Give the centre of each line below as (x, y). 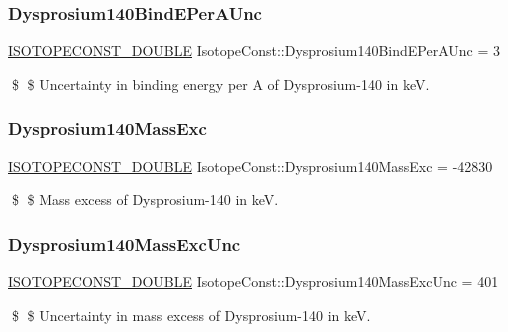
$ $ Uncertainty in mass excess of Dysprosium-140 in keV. (191, 314)
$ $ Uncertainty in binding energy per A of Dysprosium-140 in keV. (220, 83)
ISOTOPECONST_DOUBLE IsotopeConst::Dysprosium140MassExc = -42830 (250, 165)
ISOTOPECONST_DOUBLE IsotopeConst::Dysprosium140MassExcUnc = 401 (253, 281)
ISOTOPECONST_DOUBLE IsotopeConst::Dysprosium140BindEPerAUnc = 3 (254, 50)
